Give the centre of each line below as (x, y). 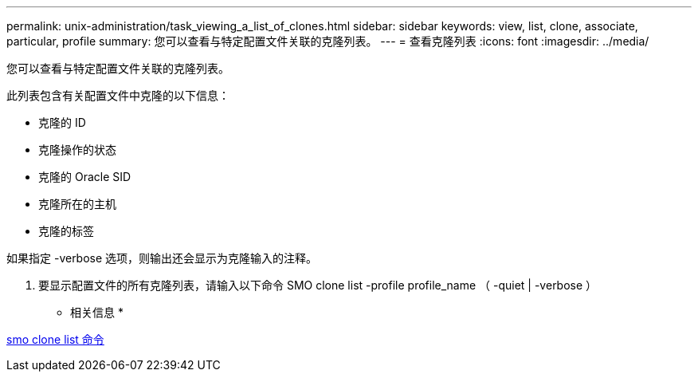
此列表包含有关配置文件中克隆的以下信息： (118, 95)
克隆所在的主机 (77, 204)
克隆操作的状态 (77, 150)
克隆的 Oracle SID (85, 177)
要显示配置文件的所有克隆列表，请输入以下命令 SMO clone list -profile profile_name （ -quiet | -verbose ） (318, 285)
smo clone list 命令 (55, 339)
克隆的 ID (62, 122)
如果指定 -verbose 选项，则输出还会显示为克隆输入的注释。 (162, 258)
